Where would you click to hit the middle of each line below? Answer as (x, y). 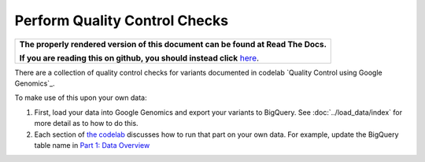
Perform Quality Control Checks (121, 20)
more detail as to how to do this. (86, 123)
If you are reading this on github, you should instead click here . (139, 57)
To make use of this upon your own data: (81, 98)
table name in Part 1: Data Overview (92, 145)
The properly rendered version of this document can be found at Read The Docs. (173, 44)
